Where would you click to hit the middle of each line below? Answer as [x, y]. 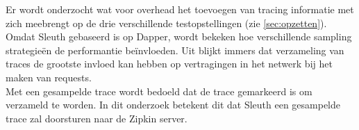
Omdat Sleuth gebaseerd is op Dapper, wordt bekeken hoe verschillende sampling [179, 36]
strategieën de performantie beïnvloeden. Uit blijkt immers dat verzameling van [175, 50]
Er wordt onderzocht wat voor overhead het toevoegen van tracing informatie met [180, 9]
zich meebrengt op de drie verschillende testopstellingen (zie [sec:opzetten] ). [166, 23]
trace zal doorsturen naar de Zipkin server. [97, 118]
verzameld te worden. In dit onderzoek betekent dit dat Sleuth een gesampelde [173, 105]
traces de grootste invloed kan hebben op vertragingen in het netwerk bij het [169, 64]
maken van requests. [49, 77]
